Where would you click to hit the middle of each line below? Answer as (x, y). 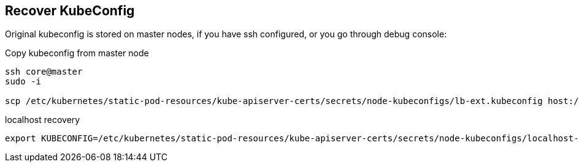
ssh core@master (44, 72)
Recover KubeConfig (70, 11)
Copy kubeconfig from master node (77, 53)
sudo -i (23, 82)
